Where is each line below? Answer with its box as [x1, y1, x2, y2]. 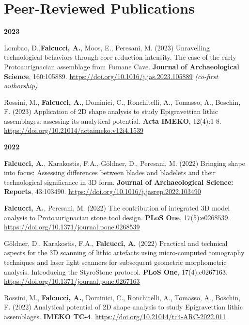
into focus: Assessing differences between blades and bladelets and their [4, 167, 216, 178]
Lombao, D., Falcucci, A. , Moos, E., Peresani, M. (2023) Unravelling [4, 42, 210, 52]
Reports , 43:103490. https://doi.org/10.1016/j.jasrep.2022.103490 [4, 186, 201, 196]
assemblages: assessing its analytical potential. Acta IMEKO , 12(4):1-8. [4, 115, 221, 126]
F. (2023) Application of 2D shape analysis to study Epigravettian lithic [4, 106, 218, 116]
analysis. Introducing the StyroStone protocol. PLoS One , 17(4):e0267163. [4, 266, 228, 276]
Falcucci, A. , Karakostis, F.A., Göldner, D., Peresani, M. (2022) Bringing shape [4, 158, 245, 168]
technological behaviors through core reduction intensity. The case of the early [4, 52, 236, 62]
